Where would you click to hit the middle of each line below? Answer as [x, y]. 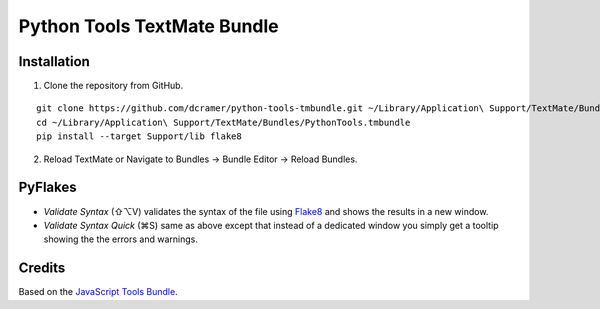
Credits [42, 268]
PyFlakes [47, 187]
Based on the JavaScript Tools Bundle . [98, 292]
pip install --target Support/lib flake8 [139, 136]
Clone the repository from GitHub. [113, 86]
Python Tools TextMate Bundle [148, 26]
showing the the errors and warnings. [121, 239]
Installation [54, 61]
